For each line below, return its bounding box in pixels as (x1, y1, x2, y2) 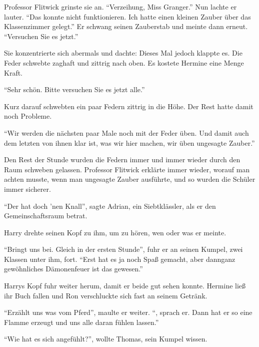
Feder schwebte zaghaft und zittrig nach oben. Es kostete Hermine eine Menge (4, 57, 244, 68)
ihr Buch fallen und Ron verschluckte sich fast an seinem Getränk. (4, 290, 207, 300)
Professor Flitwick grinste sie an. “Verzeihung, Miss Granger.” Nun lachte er (4, 2, 237, 12)
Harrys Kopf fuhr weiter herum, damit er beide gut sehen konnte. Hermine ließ (4, 280, 246, 291)
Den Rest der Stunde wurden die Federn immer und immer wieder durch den (4, 154, 240, 165)
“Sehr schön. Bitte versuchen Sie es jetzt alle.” (4, 84, 145, 95)
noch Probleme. (4, 111, 52, 121)
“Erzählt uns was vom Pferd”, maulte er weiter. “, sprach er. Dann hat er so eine (4, 307, 252, 317)
